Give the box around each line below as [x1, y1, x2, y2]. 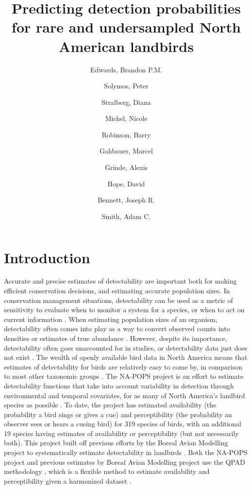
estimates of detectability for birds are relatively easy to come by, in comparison [4, 361, 242, 371]
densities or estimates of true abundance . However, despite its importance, [4, 333, 227, 343]
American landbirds [59, 36, 194, 56]
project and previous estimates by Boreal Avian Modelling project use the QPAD [4, 456, 245, 467]
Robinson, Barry [101, 129, 151, 139]
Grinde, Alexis [104, 162, 148, 172]
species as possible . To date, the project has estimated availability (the [4, 400, 217, 410]
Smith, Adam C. [101, 211, 151, 221]
